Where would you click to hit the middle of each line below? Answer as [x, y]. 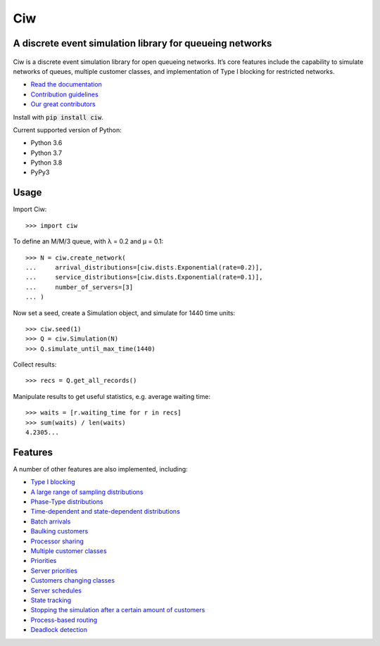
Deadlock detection [59, 630]
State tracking [51, 600]
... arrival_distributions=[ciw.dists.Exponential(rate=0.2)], [144, 267]
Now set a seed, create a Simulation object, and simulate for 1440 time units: [124, 312]
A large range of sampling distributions [87, 492]
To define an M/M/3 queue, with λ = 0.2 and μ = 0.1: [88, 241]
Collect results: [35, 365]
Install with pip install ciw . [58, 117]
